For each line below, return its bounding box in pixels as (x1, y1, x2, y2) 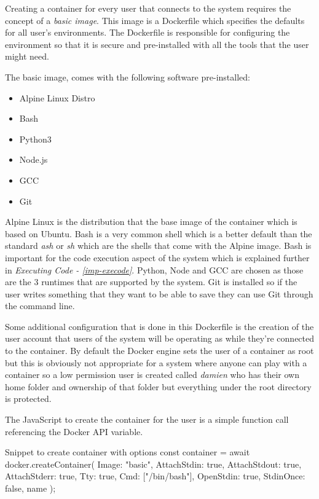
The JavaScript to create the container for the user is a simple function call (5, 413, 289, 426)
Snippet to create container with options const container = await (5, 446, 250, 458)
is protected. (5, 392, 52, 405)
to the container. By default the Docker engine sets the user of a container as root (5, 344, 314, 357)
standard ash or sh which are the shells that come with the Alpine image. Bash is (5, 239, 312, 252)
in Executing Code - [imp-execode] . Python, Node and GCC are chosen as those (5, 263, 304, 276)
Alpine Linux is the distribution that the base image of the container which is (5, 215, 297, 228)
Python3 (19, 132, 52, 145)
